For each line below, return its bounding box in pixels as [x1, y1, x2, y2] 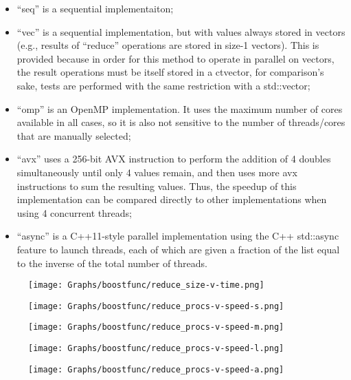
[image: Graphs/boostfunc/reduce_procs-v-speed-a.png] [28, 364, 284, 374]
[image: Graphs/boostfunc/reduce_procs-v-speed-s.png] [28, 301, 284, 311]
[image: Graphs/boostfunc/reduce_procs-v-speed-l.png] [28, 344, 284, 354]
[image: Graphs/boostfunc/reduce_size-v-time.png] [28, 280, 264, 291]
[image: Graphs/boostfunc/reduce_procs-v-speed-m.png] [28, 322, 284, 332]
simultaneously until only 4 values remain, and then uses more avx [16, 165, 297, 179]
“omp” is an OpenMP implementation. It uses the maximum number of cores [16, 101, 343, 116]
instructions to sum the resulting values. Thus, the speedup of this [16, 178, 297, 193]
